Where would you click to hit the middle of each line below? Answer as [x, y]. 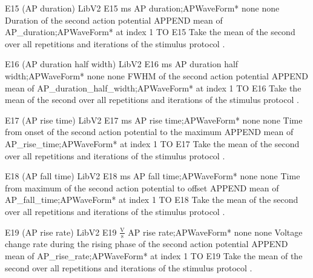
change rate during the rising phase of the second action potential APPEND [147, 244]
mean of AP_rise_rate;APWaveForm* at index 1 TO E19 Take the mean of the [154, 255]
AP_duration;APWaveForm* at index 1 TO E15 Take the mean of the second [150, 32]
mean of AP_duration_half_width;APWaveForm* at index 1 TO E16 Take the [153, 88]
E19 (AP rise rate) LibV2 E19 [61, 232]
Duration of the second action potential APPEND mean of [114, 20]
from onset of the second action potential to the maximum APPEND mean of [149, 132]
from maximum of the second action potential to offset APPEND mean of [142, 187]
